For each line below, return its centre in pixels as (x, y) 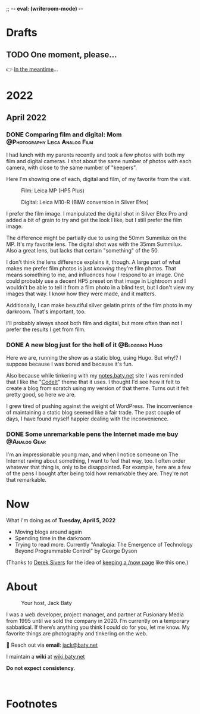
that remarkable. (26, 480)
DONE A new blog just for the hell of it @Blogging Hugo (84, 345)
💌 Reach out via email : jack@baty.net (52, 645)
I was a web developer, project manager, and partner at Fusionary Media (95, 615)
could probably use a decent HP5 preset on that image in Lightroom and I (96, 281)
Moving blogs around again (48, 532)
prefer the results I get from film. (46, 329)
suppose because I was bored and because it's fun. (70, 364)
